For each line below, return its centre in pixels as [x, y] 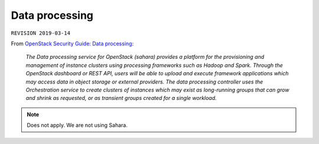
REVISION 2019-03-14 [41, 33]
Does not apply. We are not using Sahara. [77, 125]
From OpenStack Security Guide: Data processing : [72, 43]
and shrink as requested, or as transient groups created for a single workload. [121, 98]
